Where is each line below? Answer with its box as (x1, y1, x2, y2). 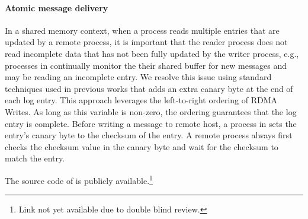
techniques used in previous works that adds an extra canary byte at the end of (5, 82, 293, 94)
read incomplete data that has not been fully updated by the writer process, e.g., (5, 47, 299, 59)
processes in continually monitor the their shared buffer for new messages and (5, 59, 287, 71)
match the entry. (5, 152, 65, 164)
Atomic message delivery (5, 1, 108, 14)
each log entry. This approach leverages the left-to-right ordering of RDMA (5, 94, 278, 106)
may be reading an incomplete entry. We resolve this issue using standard (5, 71, 272, 83)
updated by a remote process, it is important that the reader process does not (5, 36, 288, 48)
